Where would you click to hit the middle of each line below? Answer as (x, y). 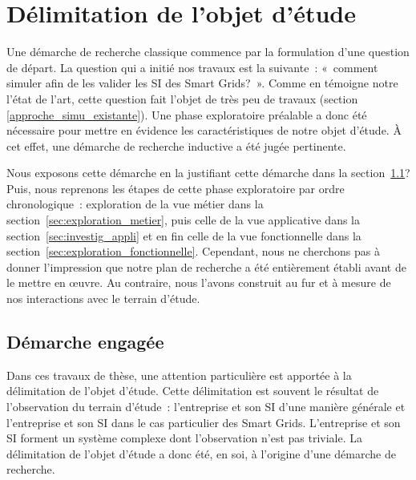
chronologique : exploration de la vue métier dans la (135, 204)
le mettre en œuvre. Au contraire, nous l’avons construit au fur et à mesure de (199, 282)
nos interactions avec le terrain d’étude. (103, 298)
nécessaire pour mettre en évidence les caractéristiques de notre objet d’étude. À (204, 130)
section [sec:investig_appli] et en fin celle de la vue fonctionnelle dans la (184, 235)
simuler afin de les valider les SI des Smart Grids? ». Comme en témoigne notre (202, 83)
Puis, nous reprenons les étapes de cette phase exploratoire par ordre (176, 188)
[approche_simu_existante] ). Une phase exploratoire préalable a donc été (187, 114)
